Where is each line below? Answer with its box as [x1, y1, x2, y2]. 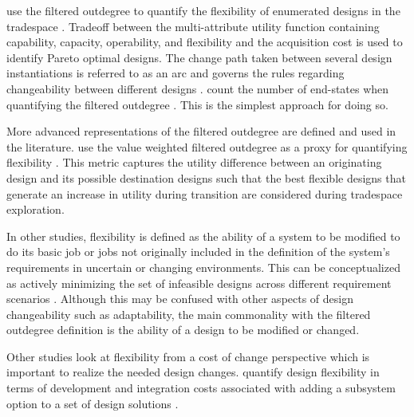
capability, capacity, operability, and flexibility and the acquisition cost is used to [6, 33, 403, 50]
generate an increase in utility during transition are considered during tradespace [6, 185, 403, 202]
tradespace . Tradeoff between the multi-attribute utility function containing [6, 18, 380, 34]
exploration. [6, 201, 65, 218]
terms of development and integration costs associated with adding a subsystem [6, 380, 396, 396]
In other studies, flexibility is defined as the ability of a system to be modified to [6, 227, 400, 244]
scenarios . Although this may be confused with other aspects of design [6, 290, 353, 307]
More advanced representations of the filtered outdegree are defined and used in [6, 123, 396, 140]
